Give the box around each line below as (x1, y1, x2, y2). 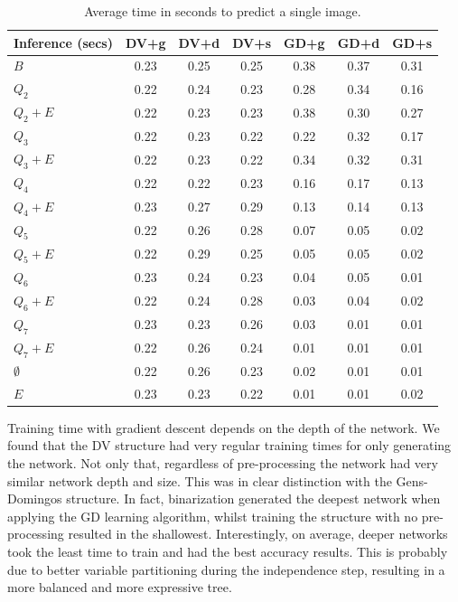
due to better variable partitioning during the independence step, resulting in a (7, 560, 445, 578)
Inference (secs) (14, 33, 113, 52)
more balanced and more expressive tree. (7, 578, 232, 597)
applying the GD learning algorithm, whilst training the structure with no (7, 506, 418, 525)
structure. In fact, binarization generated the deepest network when (66, 489, 441, 508)
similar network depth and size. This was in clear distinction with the (7, 471, 392, 490)
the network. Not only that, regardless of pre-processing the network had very (7, 453, 438, 472)
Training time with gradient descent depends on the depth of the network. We (7, 418, 440, 437)
